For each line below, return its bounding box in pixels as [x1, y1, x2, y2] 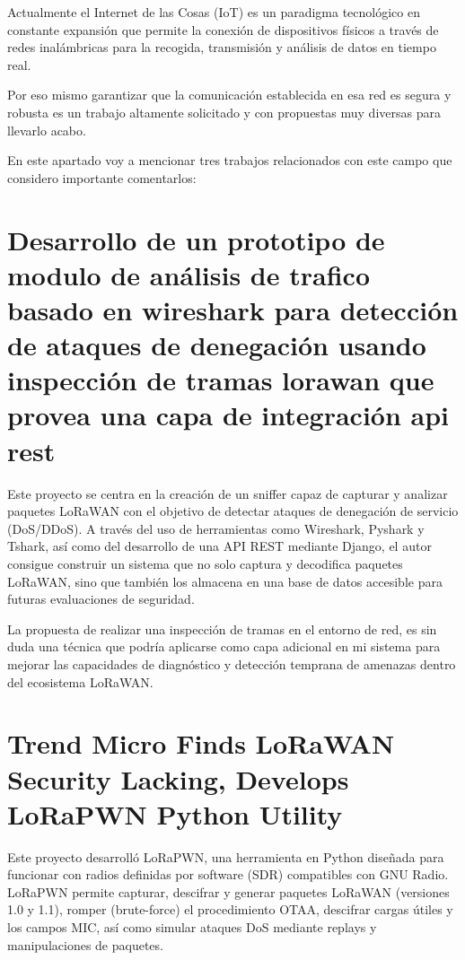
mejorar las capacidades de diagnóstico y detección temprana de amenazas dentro [7, 654, 456, 673]
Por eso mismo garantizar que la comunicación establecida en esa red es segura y [7, 85, 452, 104]
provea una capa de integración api [7, 397, 450, 433]
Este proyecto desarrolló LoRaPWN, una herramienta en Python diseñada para [7, 847, 444, 866]
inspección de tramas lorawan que [7, 362, 434, 398]
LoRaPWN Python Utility [7, 795, 343, 832]
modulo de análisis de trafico [7, 256, 370, 292]
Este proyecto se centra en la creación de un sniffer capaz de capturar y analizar [7, 484, 448, 502]
